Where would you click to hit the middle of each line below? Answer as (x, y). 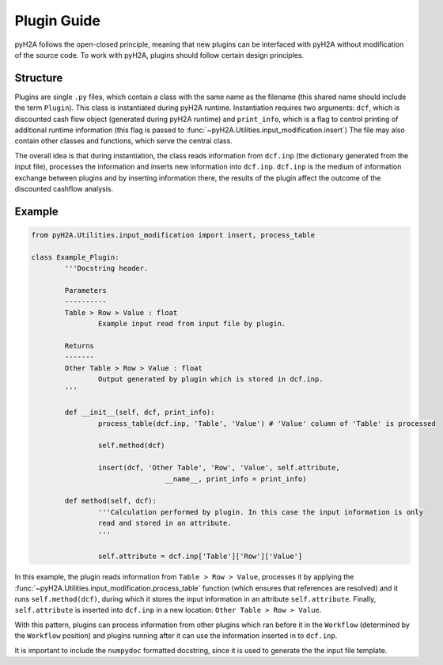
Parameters (85, 290)
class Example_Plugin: (75, 257)
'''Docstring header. (106, 268)
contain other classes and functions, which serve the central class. (123, 141)
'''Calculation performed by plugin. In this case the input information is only (260, 512)
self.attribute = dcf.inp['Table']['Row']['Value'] (200, 557)
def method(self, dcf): (111, 501)
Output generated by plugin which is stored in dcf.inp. (210, 379)
